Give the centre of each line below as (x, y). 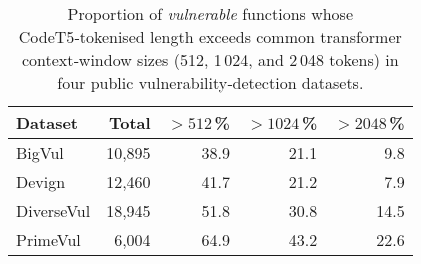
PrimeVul (48, 239)
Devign (41, 181)
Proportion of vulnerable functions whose (210, 13)
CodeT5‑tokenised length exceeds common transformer (210, 36)
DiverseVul (53, 210)
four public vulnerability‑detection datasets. (210, 82)
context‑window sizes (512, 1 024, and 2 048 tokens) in (210, 59)
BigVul (40, 152)
